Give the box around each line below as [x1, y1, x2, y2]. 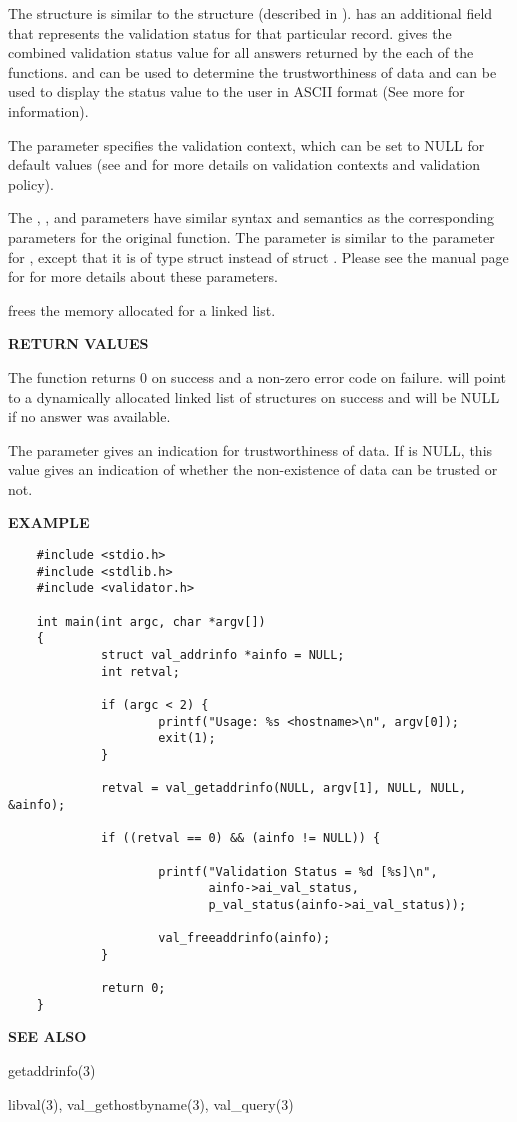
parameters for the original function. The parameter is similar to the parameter [8, 226, 495, 247]
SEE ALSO [8, 1026, 87, 1047]
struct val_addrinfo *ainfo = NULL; [101, 648, 345, 662]
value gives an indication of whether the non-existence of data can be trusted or [8, 459, 498, 480]
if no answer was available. [8, 406, 171, 427]
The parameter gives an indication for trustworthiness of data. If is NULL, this [8, 439, 493, 460]
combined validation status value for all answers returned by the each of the [8, 42, 474, 63]
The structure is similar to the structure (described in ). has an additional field [8, 3, 493, 23]
